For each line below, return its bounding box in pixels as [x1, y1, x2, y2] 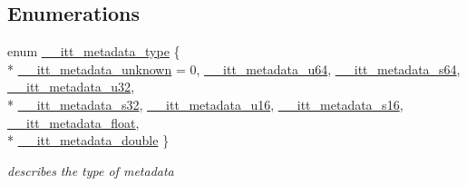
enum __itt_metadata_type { [7, 42, 180, 61]
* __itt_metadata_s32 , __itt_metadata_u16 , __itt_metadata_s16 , [7, 94, 404, 113]
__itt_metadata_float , [7, 113, 140, 132]
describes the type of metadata [7, 161, 174, 180]
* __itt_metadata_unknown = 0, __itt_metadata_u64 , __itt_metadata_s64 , [7, 59, 461, 78]
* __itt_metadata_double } [7, 131, 170, 150]
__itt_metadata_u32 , [7, 77, 135, 96]
